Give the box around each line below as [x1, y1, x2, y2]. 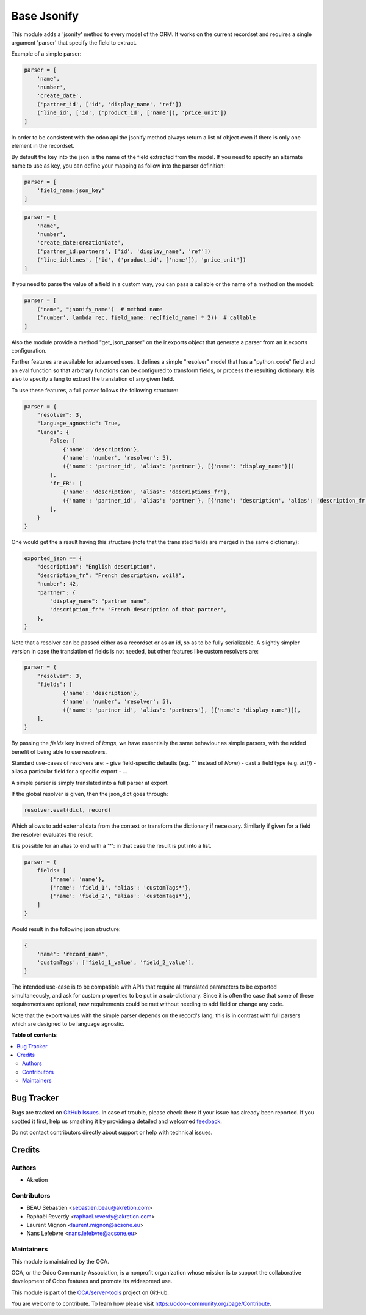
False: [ [49, 437, 76, 444]
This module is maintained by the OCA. [11, 1258, 109, 1265]
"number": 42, [37, 581, 79, 588]
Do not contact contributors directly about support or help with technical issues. [11, 1129, 213, 1136]
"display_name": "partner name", [49, 597, 150, 605]
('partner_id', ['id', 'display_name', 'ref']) [37, 101, 182, 108]
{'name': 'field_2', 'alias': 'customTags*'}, [49, 893, 192, 900]
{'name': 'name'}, [49, 875, 105, 883]
